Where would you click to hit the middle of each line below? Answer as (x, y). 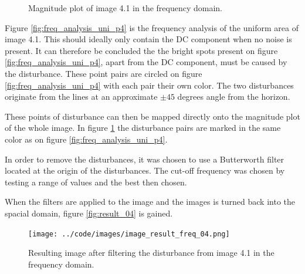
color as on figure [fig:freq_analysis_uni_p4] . (86, 139)
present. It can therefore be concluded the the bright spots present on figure (141, 50)
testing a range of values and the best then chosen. (96, 182)
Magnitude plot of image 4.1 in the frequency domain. (126, 8)
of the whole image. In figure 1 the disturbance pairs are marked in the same (143, 128)
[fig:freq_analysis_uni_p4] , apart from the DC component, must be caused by (146, 62)
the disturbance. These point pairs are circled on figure (104, 73)
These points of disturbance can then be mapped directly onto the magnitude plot (152, 116)
